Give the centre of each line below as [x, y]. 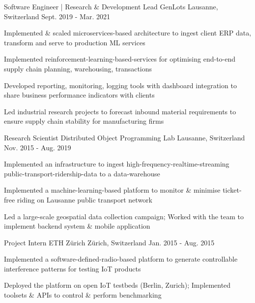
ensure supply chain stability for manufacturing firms [84, 121]
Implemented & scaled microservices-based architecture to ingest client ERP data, [128, 33]
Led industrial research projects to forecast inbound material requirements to [120, 111]
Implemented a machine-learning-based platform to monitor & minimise [112, 190]
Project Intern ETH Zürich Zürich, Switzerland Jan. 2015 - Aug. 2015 [109, 242]
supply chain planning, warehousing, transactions [78, 68]
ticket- [232, 190]
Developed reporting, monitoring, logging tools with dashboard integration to [120, 85]
